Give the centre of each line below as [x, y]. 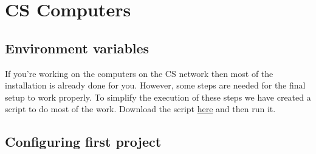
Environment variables [77, 48]
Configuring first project [83, 142]
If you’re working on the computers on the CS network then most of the [139, 73]
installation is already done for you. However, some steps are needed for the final [155, 85]
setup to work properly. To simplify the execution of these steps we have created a [158, 97]
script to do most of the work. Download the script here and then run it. [140, 109]
